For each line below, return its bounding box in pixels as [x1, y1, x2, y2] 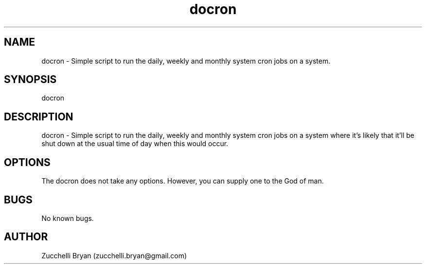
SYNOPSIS [4, 73, 57, 86]
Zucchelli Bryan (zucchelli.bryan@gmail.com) [41, 251, 187, 260]
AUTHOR [4, 231, 48, 243]
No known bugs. [41, 214, 94, 222]
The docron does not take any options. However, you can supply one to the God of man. [41, 177, 324, 185]
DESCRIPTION [4, 110, 73, 123]
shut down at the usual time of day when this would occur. [41, 139, 229, 148]
